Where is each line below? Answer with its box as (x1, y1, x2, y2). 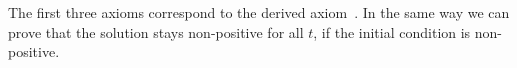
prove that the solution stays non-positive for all (8, 21, 304, 42)
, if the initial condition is (313, 21, 471, 42)
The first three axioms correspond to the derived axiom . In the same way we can (8, 2, 510, 22)
